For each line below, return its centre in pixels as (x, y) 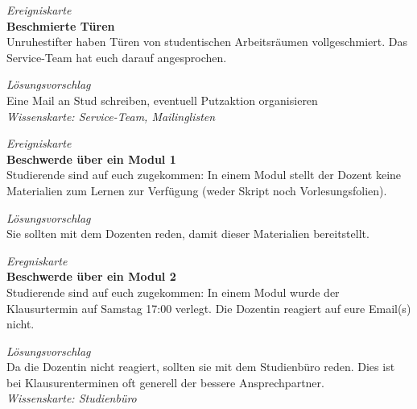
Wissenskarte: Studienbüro (72, 398)
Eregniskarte (37, 260)
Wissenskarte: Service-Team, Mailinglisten (111, 116)
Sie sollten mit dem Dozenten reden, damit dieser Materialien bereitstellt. (188, 234)
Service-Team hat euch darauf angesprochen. (117, 57)
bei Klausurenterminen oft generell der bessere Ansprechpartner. (165, 382)
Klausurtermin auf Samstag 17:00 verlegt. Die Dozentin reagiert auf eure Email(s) (209, 308)
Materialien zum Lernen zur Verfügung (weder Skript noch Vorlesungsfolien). (197, 190)
